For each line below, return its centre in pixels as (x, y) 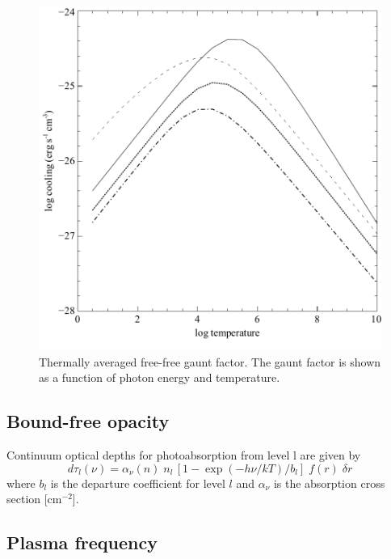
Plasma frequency (82, 542)
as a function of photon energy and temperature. (160, 377)
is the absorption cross (329, 483)
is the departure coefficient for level (138, 483)
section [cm (34, 499)
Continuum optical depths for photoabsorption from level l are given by (184, 454)
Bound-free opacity (88, 421)
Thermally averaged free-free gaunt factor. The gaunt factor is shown (210, 361)
